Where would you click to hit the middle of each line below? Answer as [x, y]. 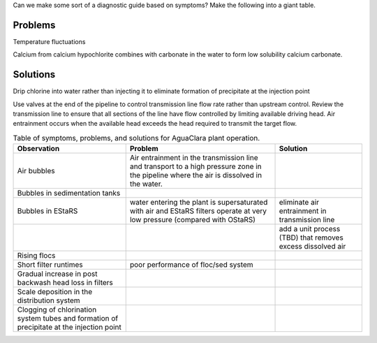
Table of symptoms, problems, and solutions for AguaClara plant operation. [136, 138]
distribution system [49, 300]
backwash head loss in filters [65, 283]
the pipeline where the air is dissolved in [195, 175]
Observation [38, 149]
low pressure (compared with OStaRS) [193, 220]
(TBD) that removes [311, 238]
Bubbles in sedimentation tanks [69, 194]
